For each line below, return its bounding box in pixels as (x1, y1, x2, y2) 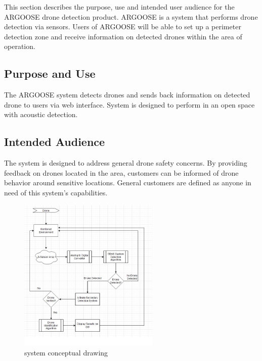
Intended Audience (4, 134, 105, 149)
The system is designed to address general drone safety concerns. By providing (4, 158, 247, 168)
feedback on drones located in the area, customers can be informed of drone (4, 167, 239, 178)
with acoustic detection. (4, 109, 78, 120)
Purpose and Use (4, 66, 96, 81)
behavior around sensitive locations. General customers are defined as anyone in (4, 177, 251, 188)
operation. (4, 41, 35, 51)
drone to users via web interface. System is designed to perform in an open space (4, 99, 255, 110)
